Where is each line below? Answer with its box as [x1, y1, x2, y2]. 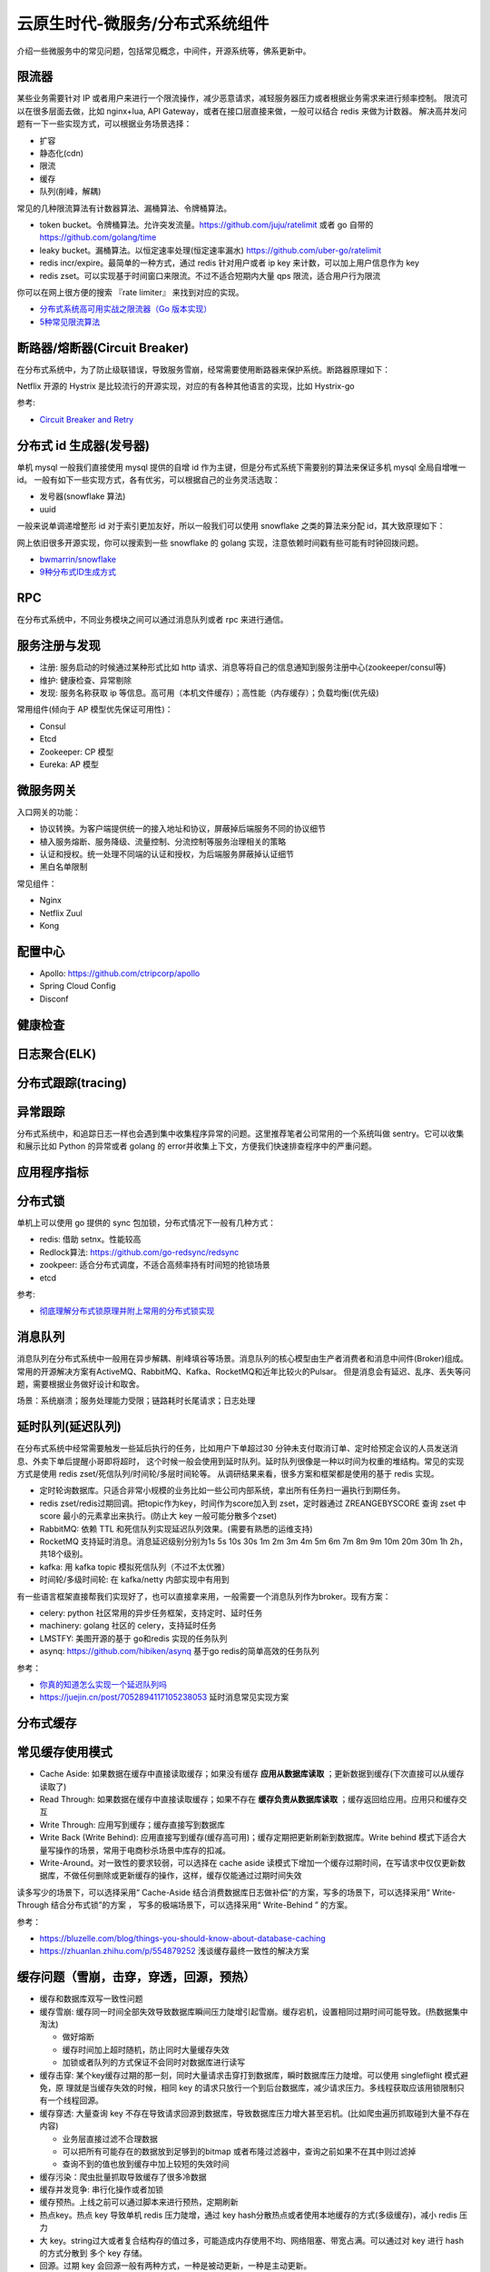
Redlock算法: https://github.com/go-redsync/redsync [39, 1246, 240, 1258]
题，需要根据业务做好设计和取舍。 [16, 1378, 144, 1390]
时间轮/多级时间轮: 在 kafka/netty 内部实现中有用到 [39, 1574, 230, 1585]
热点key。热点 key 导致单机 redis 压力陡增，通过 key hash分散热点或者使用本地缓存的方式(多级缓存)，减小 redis [39, 2209, 458, 2220]
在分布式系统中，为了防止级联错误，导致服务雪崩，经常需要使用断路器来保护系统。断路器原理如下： [16, 364, 390, 374]
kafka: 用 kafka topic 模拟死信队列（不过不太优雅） [39, 1561, 230, 1572]
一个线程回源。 [46, 2095, 103, 2106]
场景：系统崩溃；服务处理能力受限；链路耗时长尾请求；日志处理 [16, 1395, 256, 1406]
